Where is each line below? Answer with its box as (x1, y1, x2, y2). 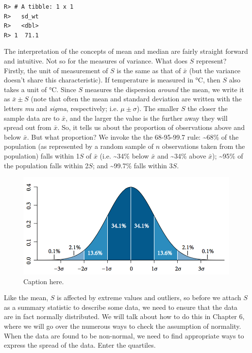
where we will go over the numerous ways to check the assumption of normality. (4, 321, 241, 331)
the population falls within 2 (4, 160, 89, 170)
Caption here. (23, 276, 64, 286)
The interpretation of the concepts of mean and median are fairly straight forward (4, 46, 248, 56)
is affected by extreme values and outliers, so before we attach (57, 292, 241, 303)
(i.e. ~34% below (100, 150, 149, 160)
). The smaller (136, 103, 179, 113)
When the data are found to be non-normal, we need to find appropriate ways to (4, 330, 244, 340)
